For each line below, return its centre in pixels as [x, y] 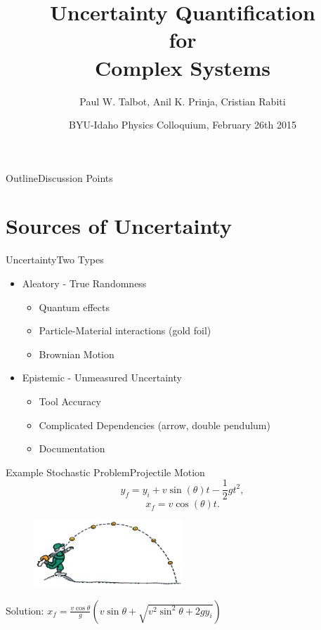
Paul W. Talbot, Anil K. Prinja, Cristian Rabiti [183, 101]
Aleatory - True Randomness [84, 283]
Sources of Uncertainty [119, 226]
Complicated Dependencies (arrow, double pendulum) [155, 425]
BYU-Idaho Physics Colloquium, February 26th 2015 [182, 125]
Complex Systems [183, 67]
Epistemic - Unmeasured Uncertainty [102, 378]
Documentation [72, 448]
